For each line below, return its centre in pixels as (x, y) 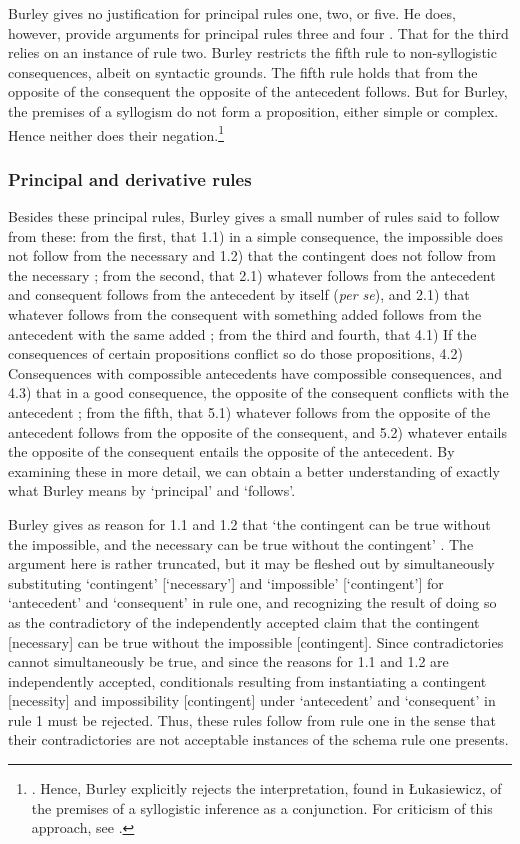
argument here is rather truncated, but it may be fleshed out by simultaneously (251, 563)
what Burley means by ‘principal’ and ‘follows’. (152, 490)
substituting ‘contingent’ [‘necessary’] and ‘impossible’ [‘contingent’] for (226, 582)
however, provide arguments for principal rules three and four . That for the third (258, 32)
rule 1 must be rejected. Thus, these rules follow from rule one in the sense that (252, 719)
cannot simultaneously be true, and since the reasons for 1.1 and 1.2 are (228, 661)
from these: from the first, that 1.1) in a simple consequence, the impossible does (255, 235)
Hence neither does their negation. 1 (116, 133)
